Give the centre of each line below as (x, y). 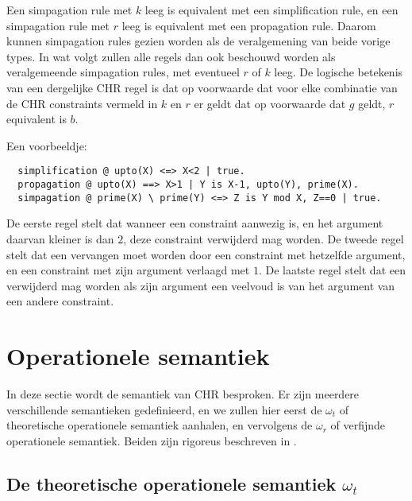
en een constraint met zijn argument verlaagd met (128, 270)
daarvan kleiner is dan (60, 238)
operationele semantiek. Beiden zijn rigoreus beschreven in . (152, 440)
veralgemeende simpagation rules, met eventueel (123, 72)
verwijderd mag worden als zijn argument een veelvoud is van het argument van (201, 285)
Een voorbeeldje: (47, 145)
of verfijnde (358, 425)
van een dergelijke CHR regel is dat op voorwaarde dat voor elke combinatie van (202, 87)
